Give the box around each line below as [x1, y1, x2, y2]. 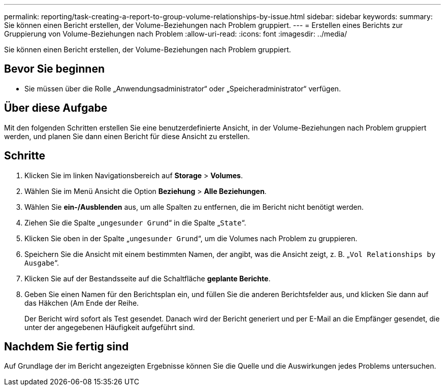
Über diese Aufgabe [4, 102, 108, 115]
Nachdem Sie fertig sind [4, 340, 129, 353]
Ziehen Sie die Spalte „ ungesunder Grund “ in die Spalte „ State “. [24, 218, 246, 227]
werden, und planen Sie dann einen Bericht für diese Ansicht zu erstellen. [4, 132, 250, 141]
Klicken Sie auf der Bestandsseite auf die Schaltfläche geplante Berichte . [24, 274, 271, 283]
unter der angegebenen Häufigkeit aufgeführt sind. [24, 322, 195, 332]
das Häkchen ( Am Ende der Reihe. [24, 298, 139, 307]
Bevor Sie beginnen [4, 62, 105, 76]
